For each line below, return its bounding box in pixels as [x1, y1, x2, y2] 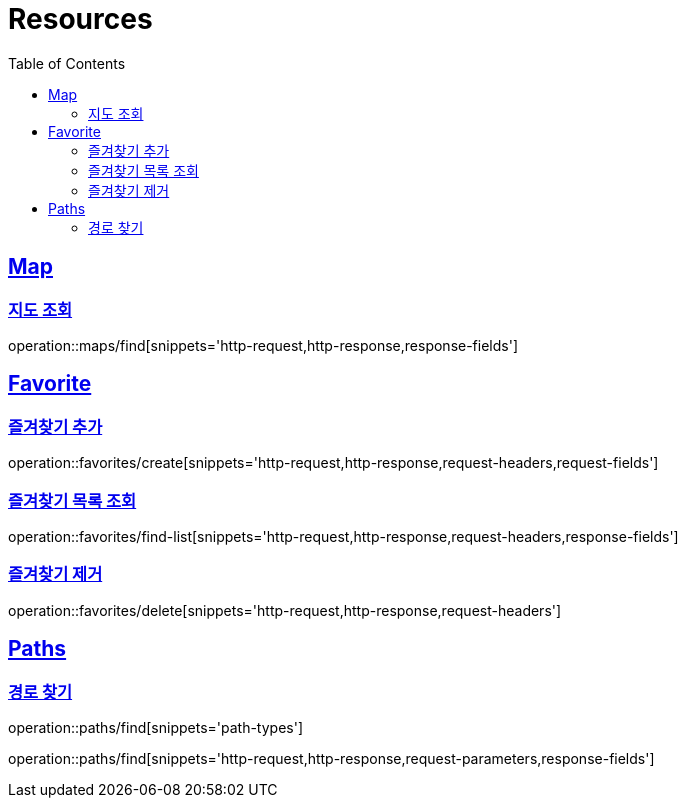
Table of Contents [8, 54, 126, 72]
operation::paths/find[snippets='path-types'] [8, 718, 304, 736]
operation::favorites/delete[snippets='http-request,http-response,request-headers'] [8, 601, 562, 619]
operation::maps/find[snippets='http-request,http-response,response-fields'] [8, 336, 519, 354]
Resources [8, 2, 153, 36]
